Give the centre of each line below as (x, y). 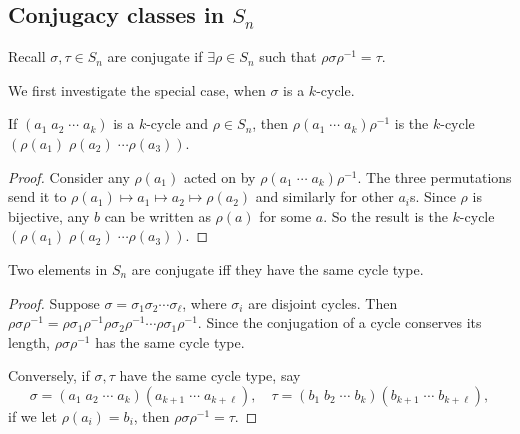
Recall (27, 56)
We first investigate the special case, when (137, 89)
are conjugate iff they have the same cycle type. (277, 268)
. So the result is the (385, 215)
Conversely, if (49, 375)
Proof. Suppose (54, 302)
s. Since (432, 196)
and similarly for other (324, 196)
